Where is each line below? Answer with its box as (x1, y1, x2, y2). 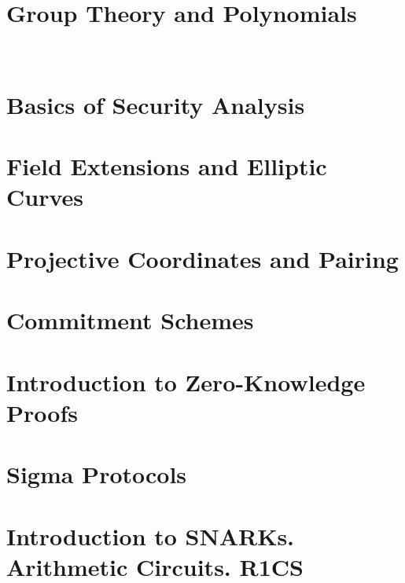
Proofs (6, 396, 78, 428)
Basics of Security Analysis (6, 88, 305, 120)
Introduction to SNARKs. (6, 519, 295, 552)
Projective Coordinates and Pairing (6, 242, 399, 274)
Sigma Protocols (6, 458, 187, 490)
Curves (6, 181, 84, 213)
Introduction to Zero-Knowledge (6, 365, 366, 398)
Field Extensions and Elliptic (6, 150, 327, 182)
